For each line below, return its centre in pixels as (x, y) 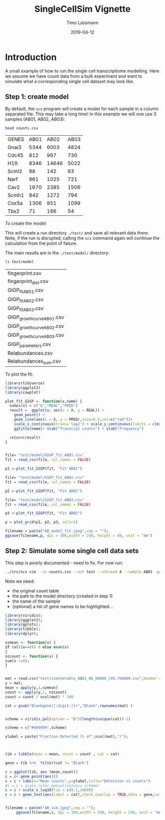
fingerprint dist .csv (28, 282)
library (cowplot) (23, 392)
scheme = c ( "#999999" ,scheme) (36, 728)
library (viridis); (24, 615)
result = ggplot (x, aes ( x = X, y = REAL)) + (57, 410)
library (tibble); (23, 629)
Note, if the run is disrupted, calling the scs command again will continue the (82, 238)
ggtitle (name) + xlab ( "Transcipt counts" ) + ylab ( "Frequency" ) (79, 429)
